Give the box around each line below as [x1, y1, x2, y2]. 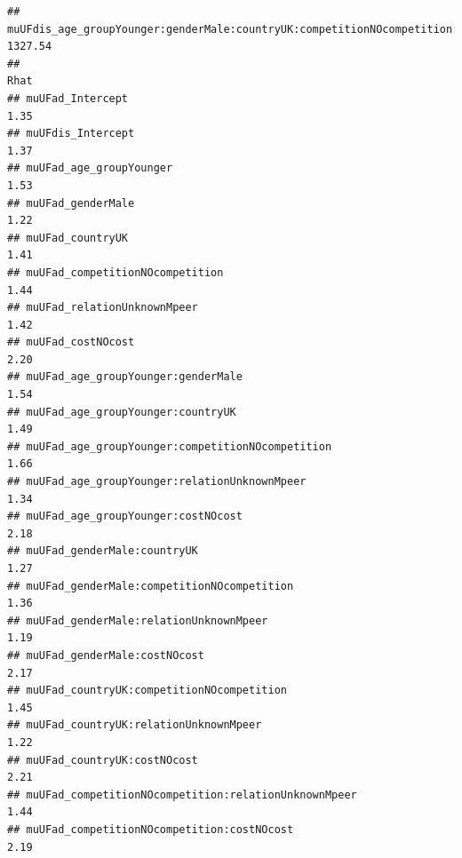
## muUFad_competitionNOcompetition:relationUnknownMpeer [7, 788, 357, 801]
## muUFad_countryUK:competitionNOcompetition [7, 684, 287, 697]
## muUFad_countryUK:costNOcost [7, 753, 198, 767]
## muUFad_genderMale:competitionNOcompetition [7, 579, 294, 592]
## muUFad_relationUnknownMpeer [7, 301, 198, 314]
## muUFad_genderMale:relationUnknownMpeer [7, 614, 268, 627]
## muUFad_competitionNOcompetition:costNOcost [7, 822, 294, 836]
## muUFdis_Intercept [7, 127, 135, 140]
